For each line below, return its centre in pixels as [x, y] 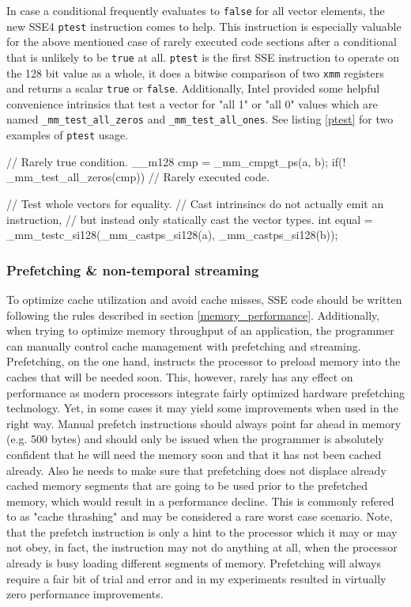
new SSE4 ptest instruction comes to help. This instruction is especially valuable [204, 26]
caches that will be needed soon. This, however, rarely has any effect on [180, 376]
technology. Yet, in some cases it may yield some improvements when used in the [202, 408]
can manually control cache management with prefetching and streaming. [184, 345]
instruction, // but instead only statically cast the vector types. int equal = [190, 219]
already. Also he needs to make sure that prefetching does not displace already [196, 470]
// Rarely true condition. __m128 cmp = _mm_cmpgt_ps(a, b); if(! [176, 161]
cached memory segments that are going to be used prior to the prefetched [187, 486]
